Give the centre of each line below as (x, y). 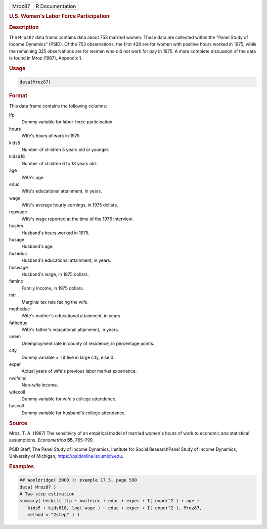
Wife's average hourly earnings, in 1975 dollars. (70, 205)
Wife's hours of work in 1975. (51, 136)
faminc (16, 281)
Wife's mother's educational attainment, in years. (71, 316)
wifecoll (17, 392)
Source (18, 423)
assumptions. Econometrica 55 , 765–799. (51, 440)
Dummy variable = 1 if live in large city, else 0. (68, 357)
